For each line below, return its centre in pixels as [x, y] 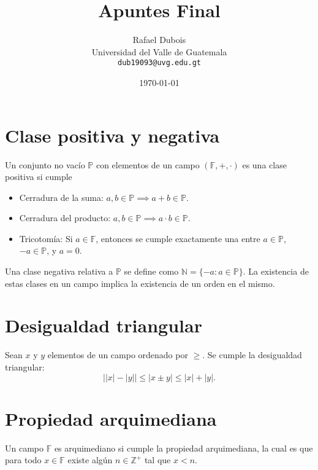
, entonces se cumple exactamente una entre [178, 238]
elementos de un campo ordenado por [118, 355]
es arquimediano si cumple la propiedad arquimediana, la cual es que [184, 448]
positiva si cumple [39, 177]
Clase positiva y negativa [112, 135]
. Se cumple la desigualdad [252, 355]
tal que [157, 460]
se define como [151, 271]
